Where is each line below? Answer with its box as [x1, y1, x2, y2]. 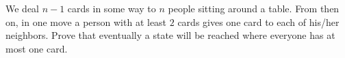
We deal [5, 1, 39, 15]
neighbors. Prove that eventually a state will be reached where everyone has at [5, 28, 335, 42]
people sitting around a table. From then [168, 1, 340, 15]
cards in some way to [67, 1, 156, 15]
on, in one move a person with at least [5, 14, 167, 29]
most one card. [5, 41, 68, 55]
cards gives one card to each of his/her [177, 14, 340, 29]
